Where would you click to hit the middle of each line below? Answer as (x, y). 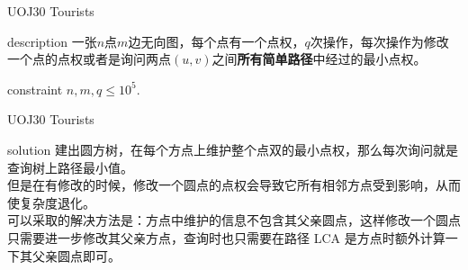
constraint (35, 89)
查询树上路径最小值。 (70, 167)
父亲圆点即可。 (76, 255)
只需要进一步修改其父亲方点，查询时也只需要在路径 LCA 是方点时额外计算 (226, 237)
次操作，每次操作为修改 (379, 41)
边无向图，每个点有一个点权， (216, 41)
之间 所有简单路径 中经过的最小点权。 (319, 59)
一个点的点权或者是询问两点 (89, 59)
